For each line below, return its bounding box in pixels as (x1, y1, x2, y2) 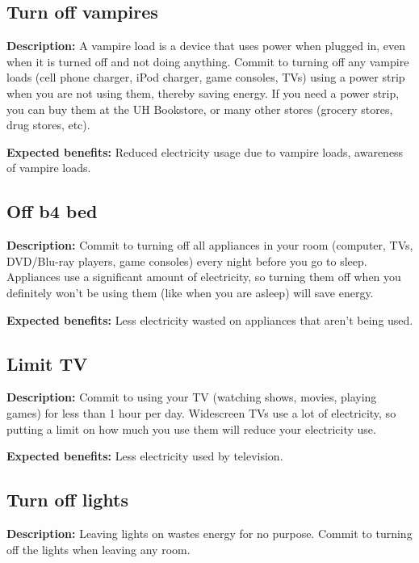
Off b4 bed (6, 199, 98, 224)
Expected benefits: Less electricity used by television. (6, 447, 283, 464)
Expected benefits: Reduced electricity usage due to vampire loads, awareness (6, 143, 404, 160)
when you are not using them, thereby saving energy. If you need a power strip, (6, 84, 400, 101)
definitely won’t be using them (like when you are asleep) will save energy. (6, 284, 374, 300)
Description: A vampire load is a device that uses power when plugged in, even (6, 37, 406, 54)
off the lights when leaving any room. (6, 540, 191, 557)
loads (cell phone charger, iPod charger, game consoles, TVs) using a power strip (6, 69, 405, 86)
